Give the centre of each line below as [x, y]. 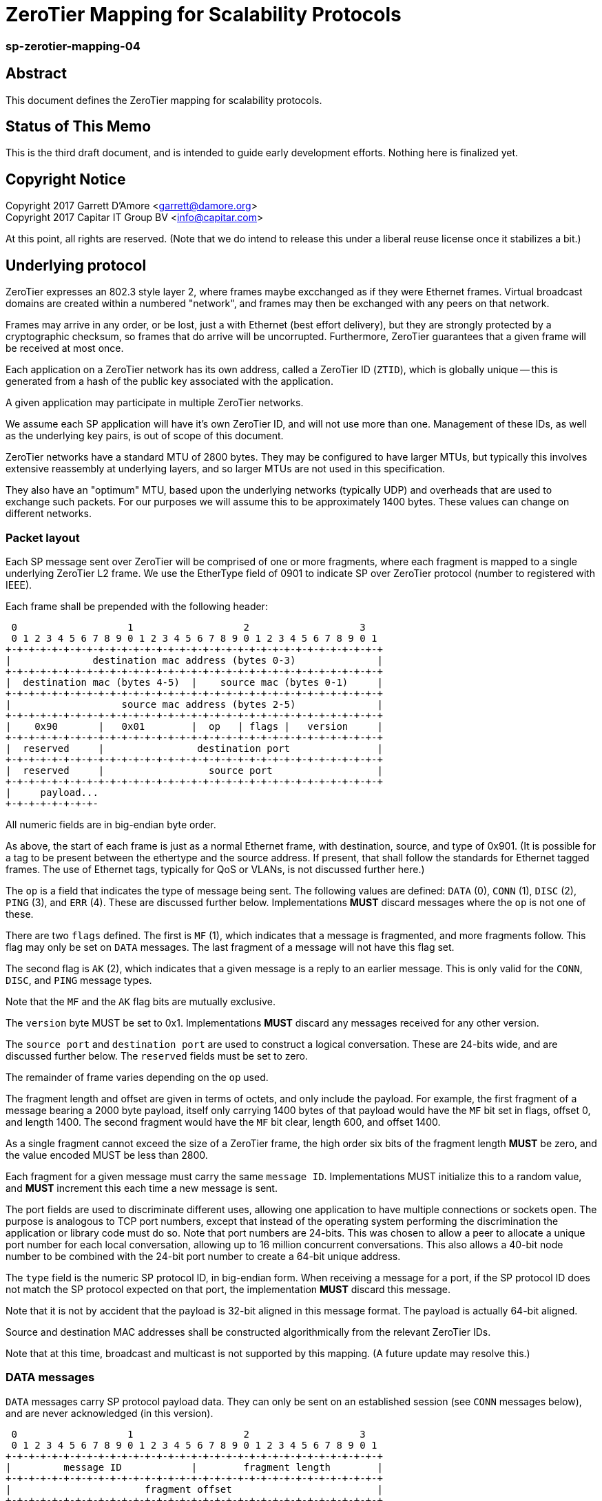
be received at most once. [65, 348]
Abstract [36, 74]
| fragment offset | [194, 1489]
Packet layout [43, 537]
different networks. [49, 514]
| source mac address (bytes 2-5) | [194, 704]
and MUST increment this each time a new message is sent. [142, 1188]
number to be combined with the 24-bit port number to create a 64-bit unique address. [203, 1256]
